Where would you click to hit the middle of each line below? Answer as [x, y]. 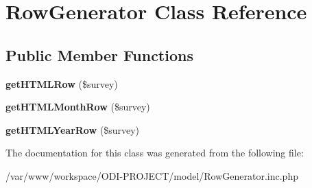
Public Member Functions [99, 55]
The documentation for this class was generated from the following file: [155, 153]
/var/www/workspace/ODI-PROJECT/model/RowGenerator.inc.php [152, 175]
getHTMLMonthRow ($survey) [78, 107]
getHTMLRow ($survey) [62, 83]
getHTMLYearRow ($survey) [73, 129]
